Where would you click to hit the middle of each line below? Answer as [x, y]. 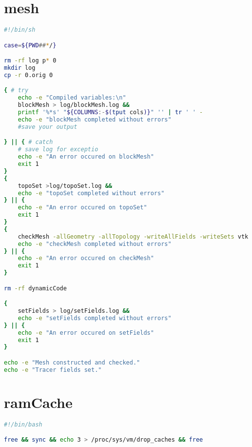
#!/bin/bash [23, 424]
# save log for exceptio [58, 150]
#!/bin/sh [20, 30]
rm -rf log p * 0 [30, 61]
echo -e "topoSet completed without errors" [91, 193]
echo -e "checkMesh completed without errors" [95, 244]
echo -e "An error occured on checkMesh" [86, 258]
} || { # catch [29, 142]
